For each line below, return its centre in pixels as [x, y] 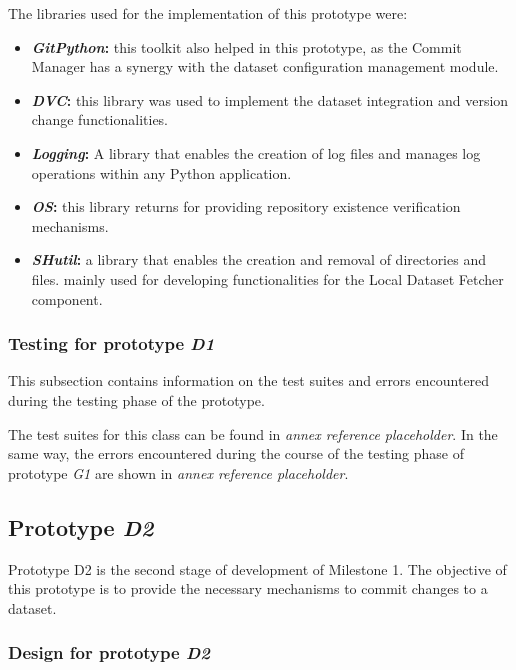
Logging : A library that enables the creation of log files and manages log [256, 152]
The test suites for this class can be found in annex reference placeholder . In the [253, 433]
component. [67, 298]
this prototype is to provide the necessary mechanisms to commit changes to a [248, 588]
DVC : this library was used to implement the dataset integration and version [270, 99]
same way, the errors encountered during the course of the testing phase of [236, 453]
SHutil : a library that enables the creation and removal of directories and [258, 259]
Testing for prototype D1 [111, 343]
